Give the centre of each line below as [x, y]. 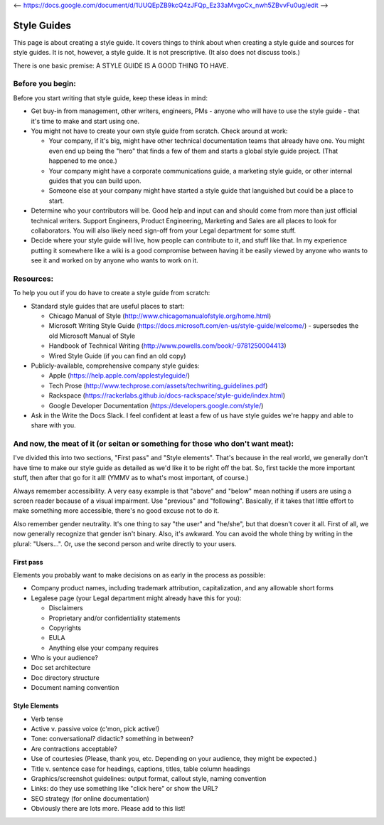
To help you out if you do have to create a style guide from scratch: [112, 293]
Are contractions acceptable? [74, 749]
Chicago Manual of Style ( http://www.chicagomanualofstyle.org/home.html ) [160, 316]
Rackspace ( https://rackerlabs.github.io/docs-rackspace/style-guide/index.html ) [167, 395]
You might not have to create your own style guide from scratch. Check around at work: [159, 131]
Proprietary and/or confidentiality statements [114, 618]
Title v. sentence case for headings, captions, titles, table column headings [140, 769]
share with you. [53, 425]
